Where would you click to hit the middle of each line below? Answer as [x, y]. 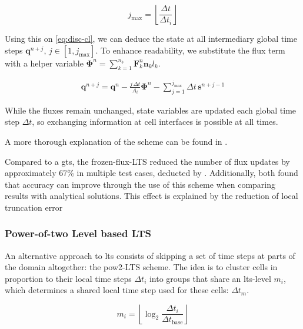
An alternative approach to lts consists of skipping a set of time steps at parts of [150, 255]
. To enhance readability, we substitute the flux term [190, 50]
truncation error [34, 207]
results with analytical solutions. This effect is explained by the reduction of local [151, 196]
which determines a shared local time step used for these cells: [117, 290]
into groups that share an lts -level [210, 278]
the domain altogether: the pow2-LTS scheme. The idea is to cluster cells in [141, 267]
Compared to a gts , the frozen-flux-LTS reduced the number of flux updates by [147, 161]
